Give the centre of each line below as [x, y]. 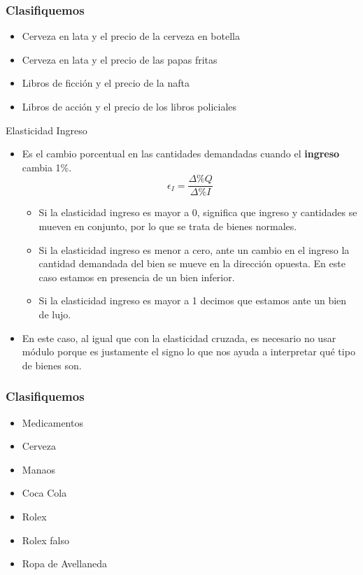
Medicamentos [52, 422]
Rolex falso [45, 540]
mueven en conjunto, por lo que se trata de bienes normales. [168, 226]
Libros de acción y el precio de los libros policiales [129, 106]
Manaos [38, 469]
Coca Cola [44, 493]
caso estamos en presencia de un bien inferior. [137, 277]
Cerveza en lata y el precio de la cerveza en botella [131, 36]
